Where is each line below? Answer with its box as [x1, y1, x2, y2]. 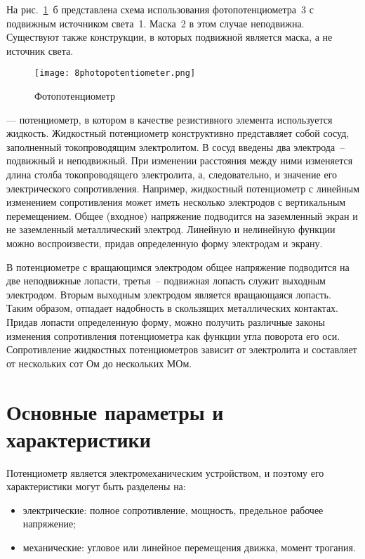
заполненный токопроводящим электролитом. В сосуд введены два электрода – [6, 139, 345, 154]
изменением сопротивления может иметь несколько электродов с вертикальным [6, 195, 346, 209]
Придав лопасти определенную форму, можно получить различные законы [6, 314, 325, 329]
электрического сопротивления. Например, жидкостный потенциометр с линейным [6, 180, 360, 195]
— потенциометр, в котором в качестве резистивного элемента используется [6, 112, 333, 126]
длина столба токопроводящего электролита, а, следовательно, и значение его [6, 167, 338, 181]
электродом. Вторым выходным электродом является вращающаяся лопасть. [6, 287, 331, 301]
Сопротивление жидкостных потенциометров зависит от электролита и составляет [6, 342, 357, 357]
